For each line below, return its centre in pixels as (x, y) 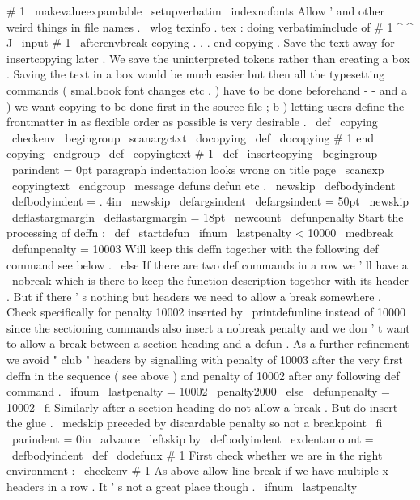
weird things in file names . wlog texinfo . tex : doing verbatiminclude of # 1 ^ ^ (210, 26)
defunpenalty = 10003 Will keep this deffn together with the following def (195, 248)
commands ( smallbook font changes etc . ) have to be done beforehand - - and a (207, 89)
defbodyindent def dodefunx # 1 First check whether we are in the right (197, 454)
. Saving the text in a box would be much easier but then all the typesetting (196, 74)
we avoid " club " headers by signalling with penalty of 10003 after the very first (205, 360)
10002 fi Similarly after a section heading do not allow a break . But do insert (202, 407)
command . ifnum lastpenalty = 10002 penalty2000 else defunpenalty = (198, 391)
